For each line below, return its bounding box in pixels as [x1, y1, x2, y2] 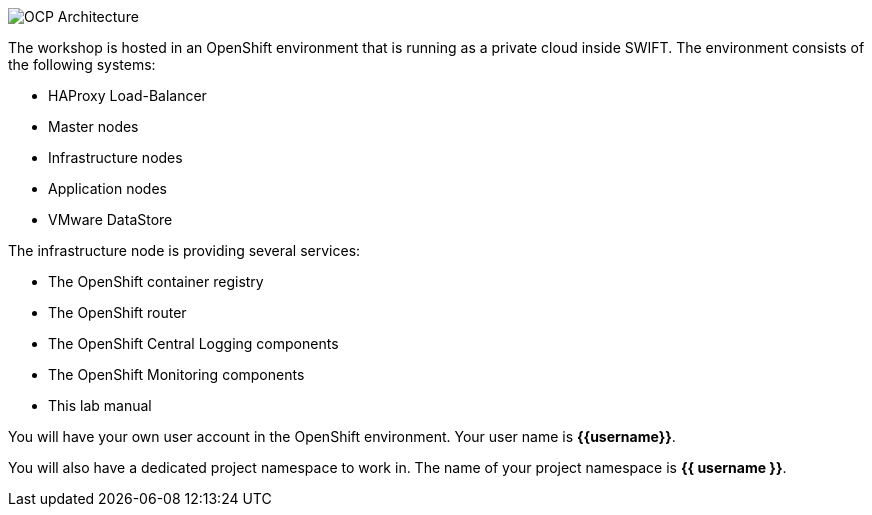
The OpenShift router [48, 304, 187, 321]
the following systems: [8, 56, 156, 73]
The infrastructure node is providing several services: [8, 242, 361, 259]
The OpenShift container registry [48, 273, 264, 290]
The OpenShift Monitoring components [48, 366, 305, 383]
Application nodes [48, 180, 167, 197]
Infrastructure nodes [48, 149, 183, 166]
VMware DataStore [48, 211, 173, 228]
